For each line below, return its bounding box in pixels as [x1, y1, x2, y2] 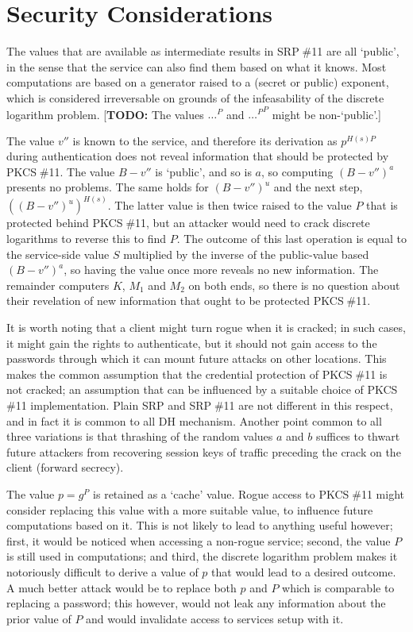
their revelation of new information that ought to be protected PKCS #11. [6, 292, 371, 309]
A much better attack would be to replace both [6, 579, 237, 595]
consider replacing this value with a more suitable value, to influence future [6, 501, 373, 518]
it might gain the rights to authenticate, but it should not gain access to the [6, 334, 377, 351]
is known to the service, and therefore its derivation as [72, 132, 338, 148]
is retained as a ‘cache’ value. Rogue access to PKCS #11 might [93, 485, 404, 502]
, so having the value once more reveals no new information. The [64, 261, 379, 278]
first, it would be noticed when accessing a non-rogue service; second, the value [6, 532, 391, 549]
